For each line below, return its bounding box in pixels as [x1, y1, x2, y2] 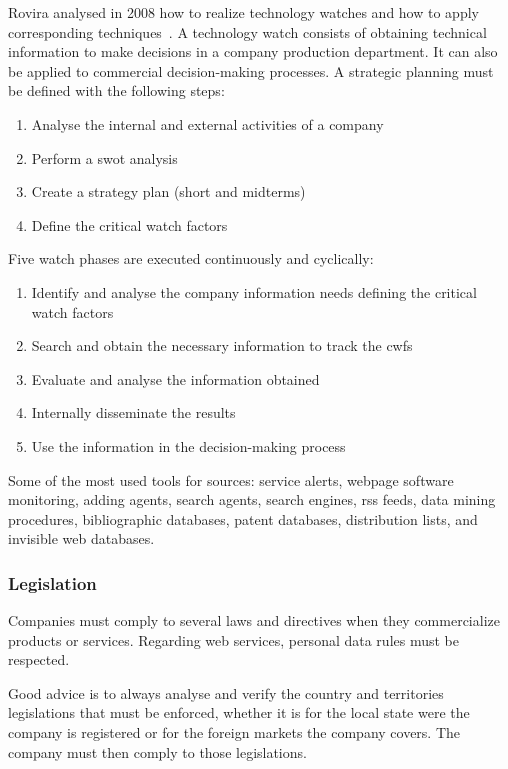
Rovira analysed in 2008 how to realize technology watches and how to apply [8, 2, 479, 22]
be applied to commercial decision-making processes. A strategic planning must [8, 60, 494, 81]
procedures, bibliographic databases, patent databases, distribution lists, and [8, 508, 478, 529]
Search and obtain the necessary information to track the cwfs [31, 335, 413, 356]
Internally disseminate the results [31, 402, 236, 423]
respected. [8, 649, 70, 670]
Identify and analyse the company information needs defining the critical [31, 281, 477, 302]
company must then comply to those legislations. [8, 741, 307, 762]
